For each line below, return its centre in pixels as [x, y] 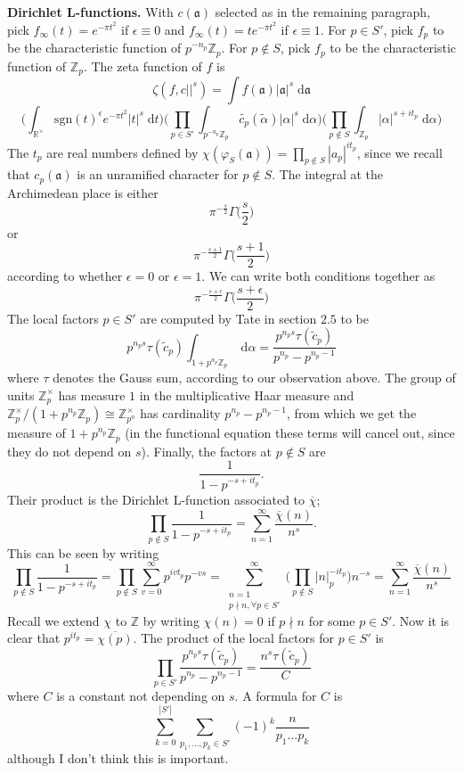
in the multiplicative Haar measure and [247, 395]
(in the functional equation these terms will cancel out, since [290, 433]
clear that [34, 638]
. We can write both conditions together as [318, 276]
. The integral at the [327, 174]
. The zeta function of [142, 66]
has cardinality [180, 413]
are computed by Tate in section [228, 318]
